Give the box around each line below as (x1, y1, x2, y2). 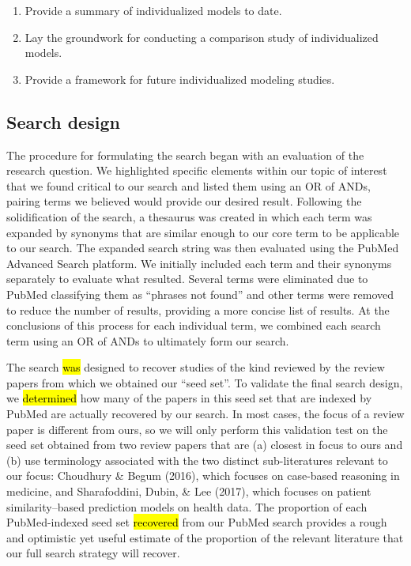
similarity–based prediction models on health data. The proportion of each (6, 498, 368, 515)
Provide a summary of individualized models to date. (25, 2, 282, 18)
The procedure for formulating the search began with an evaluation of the (6, 146, 364, 163)
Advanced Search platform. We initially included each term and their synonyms (6, 255, 392, 271)
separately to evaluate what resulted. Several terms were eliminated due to (6, 270, 368, 287)
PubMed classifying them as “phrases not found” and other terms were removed (6, 285, 394, 302)
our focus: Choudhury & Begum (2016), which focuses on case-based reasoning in (6, 467, 400, 484)
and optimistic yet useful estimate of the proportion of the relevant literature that (6, 529, 404, 545)
